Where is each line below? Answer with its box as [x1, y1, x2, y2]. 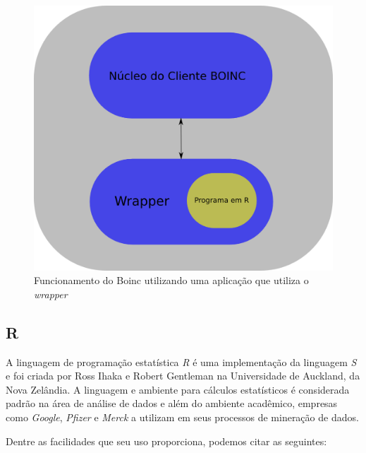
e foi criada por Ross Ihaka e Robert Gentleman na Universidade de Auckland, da [6, 368, 360, 383]
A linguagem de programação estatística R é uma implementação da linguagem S [6, 354, 357, 369]
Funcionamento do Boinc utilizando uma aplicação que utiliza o [34, 273, 309, 288]
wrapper [34, 286, 68, 301]
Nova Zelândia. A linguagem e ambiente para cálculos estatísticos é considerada [6, 382, 350, 396]
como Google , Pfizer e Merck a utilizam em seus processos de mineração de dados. [6, 410, 359, 425]
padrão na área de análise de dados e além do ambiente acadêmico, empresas [6, 396, 338, 411]
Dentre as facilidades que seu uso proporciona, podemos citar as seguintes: [6, 433, 327, 448]
